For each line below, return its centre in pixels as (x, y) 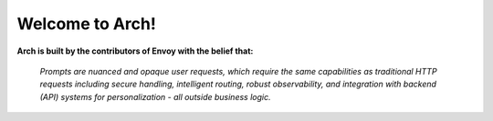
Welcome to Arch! (87, 24)
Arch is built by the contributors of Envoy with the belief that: (135, 51)
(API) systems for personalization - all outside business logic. (155, 96)
